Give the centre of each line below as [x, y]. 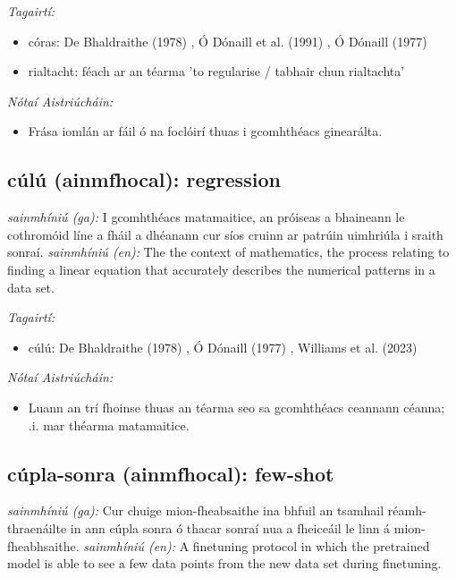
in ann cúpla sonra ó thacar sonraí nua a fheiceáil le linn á [230, 527]
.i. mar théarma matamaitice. [109, 425]
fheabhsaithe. [43, 545]
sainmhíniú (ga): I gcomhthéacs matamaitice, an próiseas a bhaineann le [206, 217]
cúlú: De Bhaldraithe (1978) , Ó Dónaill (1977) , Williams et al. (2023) [223, 347]
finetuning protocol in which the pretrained [311, 545]
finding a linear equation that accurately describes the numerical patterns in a [221, 269]
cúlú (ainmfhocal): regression [144, 179]
